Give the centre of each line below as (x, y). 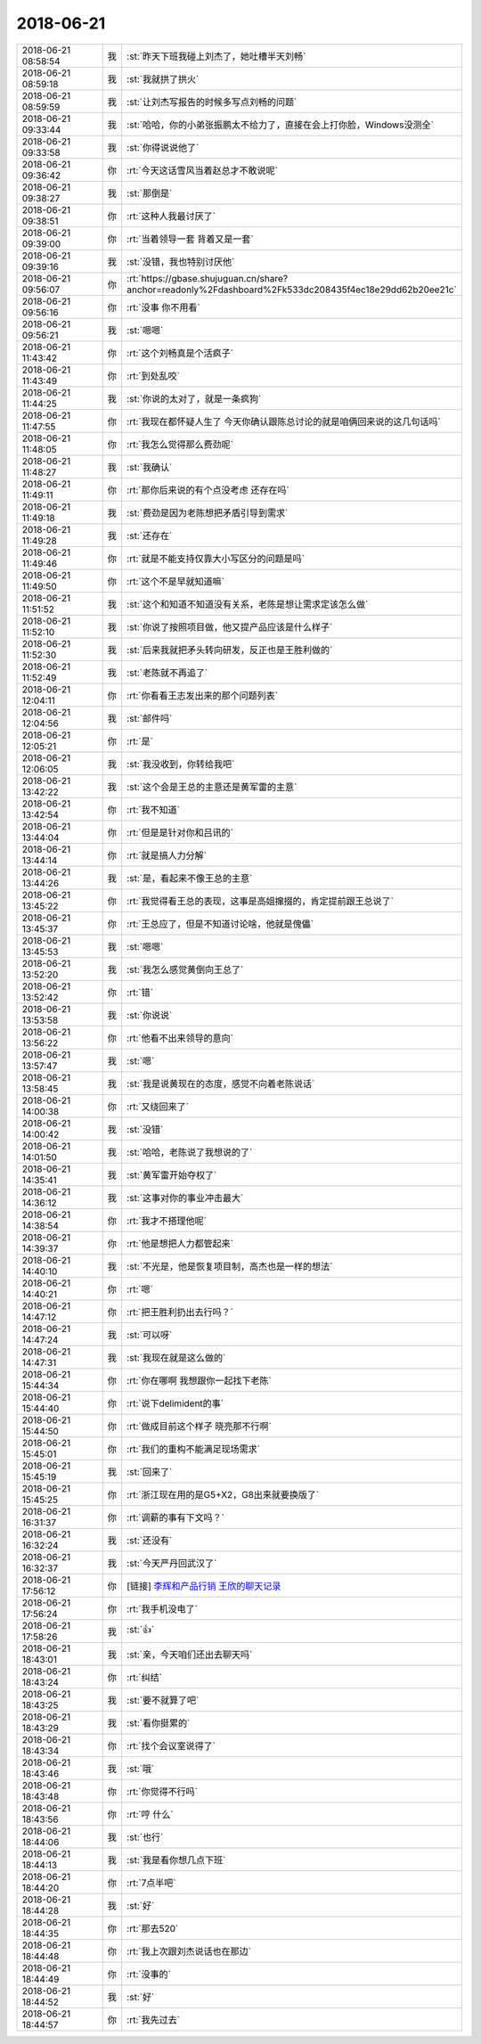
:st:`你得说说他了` (163, 147)
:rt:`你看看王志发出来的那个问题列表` (202, 695)
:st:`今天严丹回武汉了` (171, 1563)
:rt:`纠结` (144, 1677)
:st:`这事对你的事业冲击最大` (185, 1198)
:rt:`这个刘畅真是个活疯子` (179, 353)
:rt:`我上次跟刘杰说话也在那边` (188, 1951)
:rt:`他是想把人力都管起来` (179, 1243)
